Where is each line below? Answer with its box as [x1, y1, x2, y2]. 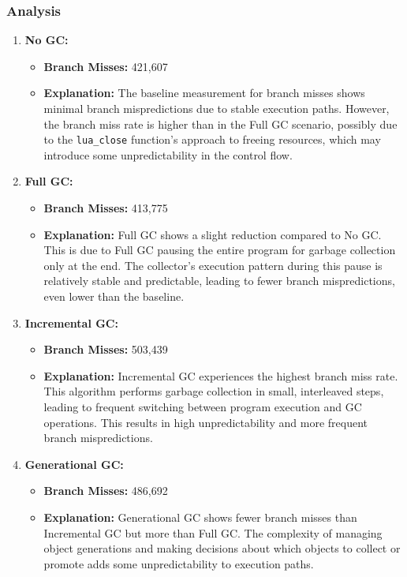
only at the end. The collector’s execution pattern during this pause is [43, 257, 383, 273]
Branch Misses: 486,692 [43, 482, 168, 499]
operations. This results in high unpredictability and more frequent [43, 414, 368, 430]
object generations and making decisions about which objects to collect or [43, 540, 401, 556]
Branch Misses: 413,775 [43, 200, 168, 216]
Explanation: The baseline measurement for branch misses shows [43, 84, 365, 101]
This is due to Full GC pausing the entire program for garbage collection [43, 242, 396, 258]
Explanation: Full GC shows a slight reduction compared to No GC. [43, 226, 382, 242]
